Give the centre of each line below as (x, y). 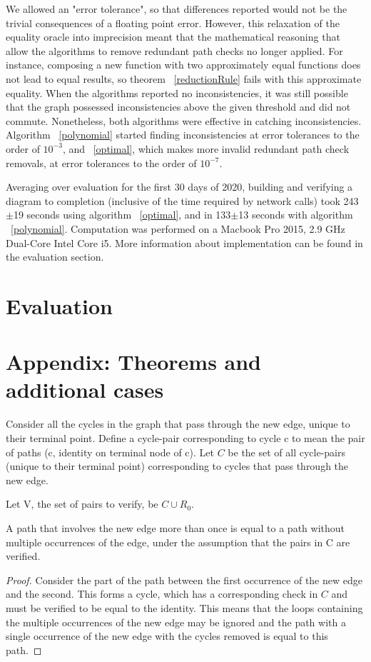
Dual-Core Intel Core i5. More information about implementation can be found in (184, 242)
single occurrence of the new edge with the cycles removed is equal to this (167, 636)
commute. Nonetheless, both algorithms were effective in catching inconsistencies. (184, 120)
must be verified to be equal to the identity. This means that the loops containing (184, 607)
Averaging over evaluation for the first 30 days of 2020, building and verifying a (179, 187)
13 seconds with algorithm (296, 215)
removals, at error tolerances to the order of (101, 162)
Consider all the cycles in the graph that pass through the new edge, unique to (178, 424)
